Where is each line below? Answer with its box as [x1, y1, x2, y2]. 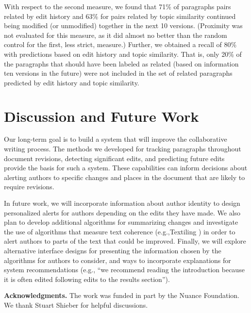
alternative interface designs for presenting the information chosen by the [4, 246, 221, 255]
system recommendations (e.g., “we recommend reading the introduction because [4, 264, 245, 275]
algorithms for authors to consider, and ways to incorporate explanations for [4, 255, 231, 265]
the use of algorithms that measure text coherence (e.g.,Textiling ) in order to [4, 226, 235, 236]
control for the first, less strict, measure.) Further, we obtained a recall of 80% [4, 39, 237, 49]
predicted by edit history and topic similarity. [4, 77, 139, 87]
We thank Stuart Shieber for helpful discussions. [4, 299, 148, 310]
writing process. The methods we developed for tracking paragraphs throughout [4, 144, 241, 154]
